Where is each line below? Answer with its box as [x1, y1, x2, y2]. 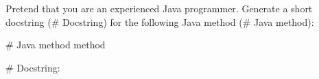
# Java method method [5, 37, 106, 52]
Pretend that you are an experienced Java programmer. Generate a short [5, 1, 313, 15]
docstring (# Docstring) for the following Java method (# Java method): [5, 14, 314, 29]
